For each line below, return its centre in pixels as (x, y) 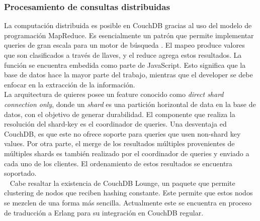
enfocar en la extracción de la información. (70, 84)
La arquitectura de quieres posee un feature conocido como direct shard (114, 94)
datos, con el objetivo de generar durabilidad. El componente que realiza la (120, 114)
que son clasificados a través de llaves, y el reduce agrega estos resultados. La (123, 55)
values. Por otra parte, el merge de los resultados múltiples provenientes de (119, 143)
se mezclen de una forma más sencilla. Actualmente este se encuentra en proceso (128, 202)
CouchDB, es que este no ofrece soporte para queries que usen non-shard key (122, 133)
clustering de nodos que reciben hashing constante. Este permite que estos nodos (128, 193)
